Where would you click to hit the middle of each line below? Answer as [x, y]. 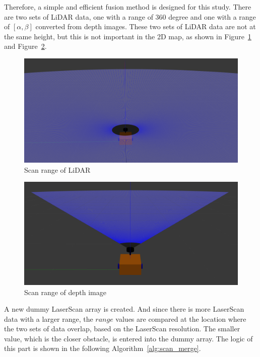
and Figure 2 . [25, 46]
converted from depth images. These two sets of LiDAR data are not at [146, 26]
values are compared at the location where [181, 318]
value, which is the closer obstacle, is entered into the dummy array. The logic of [128, 338]
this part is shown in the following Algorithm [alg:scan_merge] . [103, 348]
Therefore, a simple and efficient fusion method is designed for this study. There [128, 7]
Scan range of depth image [65, 292]
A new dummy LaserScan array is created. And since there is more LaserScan [124, 309]
